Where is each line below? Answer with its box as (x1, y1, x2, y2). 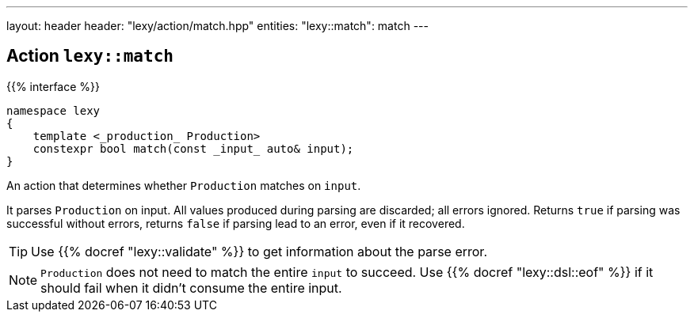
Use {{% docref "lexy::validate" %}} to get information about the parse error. (31, 243, 487, 259)
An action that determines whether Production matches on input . (6, 178, 361, 192)
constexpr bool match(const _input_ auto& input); (32, 142, 354, 155)
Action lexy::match (6, 46, 173, 66)
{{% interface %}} (6, 79, 100, 93)
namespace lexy (6, 104, 101, 117)
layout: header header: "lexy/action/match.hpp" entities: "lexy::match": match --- (6, 19, 429, 32)
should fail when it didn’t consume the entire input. (40, 279, 342, 296)
